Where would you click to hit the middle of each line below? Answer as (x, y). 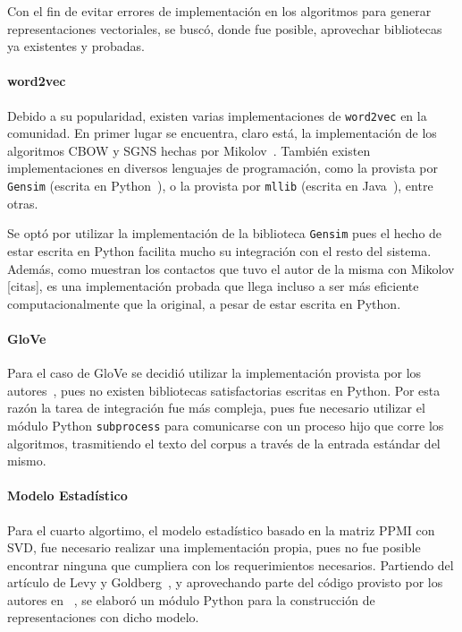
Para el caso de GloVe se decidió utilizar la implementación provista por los (214, 373)
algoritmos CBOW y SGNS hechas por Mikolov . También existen (189, 150)
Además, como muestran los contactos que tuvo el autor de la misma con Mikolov (231, 268)
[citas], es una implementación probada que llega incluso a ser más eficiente (213, 286)
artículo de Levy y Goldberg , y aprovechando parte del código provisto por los (225, 582)
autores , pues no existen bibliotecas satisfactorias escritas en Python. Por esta (224, 390)
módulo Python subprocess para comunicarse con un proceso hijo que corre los (226, 425)
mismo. (27, 461)
